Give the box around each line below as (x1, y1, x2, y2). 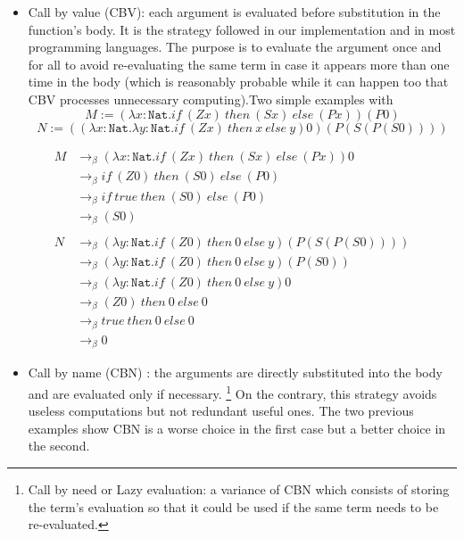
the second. (28, 436, 90, 455)
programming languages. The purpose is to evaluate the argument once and (28, 37, 442, 56)
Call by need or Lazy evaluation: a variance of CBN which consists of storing (28, 480, 450, 499)
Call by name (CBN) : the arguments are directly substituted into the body (28, 363, 443, 382)
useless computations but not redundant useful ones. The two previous (28, 401, 414, 420)
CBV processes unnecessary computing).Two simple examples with (28, 89, 394, 108)
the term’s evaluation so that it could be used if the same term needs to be (28, 497, 439, 516)
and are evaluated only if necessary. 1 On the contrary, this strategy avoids (28, 382, 437, 402)
